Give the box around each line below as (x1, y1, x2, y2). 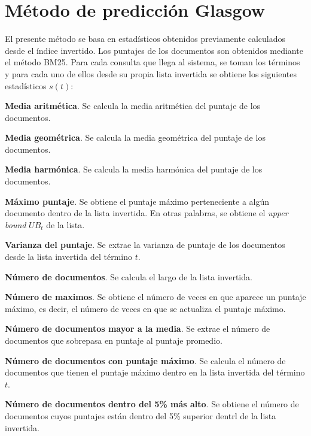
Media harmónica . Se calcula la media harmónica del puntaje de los (5, 163, 263, 175)
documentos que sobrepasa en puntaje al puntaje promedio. (5, 334, 222, 346)
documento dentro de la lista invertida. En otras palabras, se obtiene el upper (5, 207, 288, 219)
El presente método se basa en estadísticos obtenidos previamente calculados (5, 32, 286, 45)
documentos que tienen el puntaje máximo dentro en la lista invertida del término (5, 366, 305, 379)
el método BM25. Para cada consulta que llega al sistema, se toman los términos (5, 56, 300, 68)
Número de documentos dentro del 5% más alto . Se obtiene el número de (5, 398, 299, 410)
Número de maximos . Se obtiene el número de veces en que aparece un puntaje (5, 290, 306, 303)
